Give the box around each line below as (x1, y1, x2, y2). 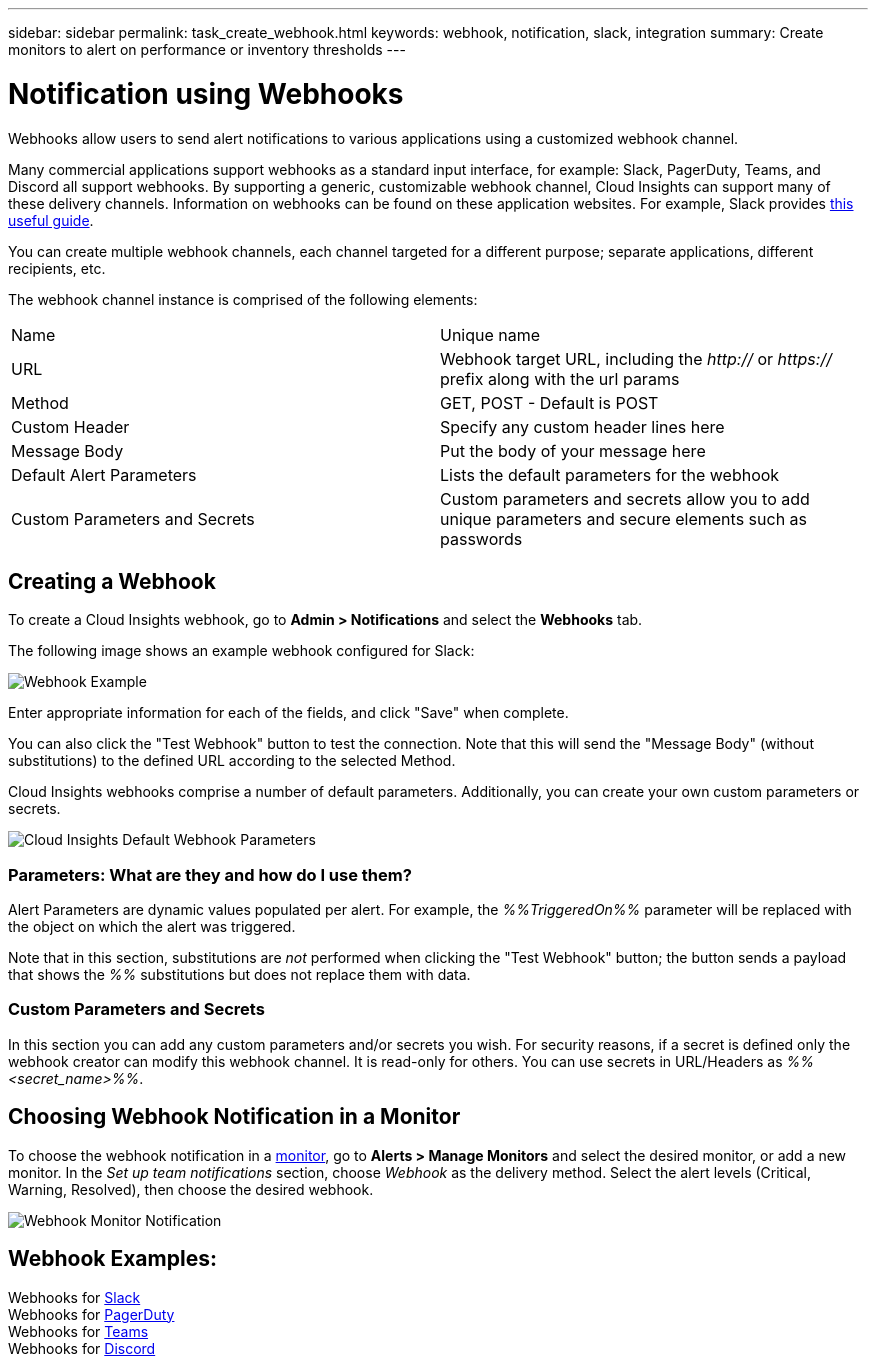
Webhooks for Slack (8, 1288, 141, 1306)
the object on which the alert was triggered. (8, 918, 296, 936)
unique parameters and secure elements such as (440, 508, 808, 529)
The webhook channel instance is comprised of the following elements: (8, 290, 478, 308)
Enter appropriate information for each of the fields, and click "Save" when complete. (8, 704, 569, 722)
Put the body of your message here (440, 440, 706, 461)
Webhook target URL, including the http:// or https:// (440, 348, 832, 369)
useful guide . (8, 211, 94, 229)
